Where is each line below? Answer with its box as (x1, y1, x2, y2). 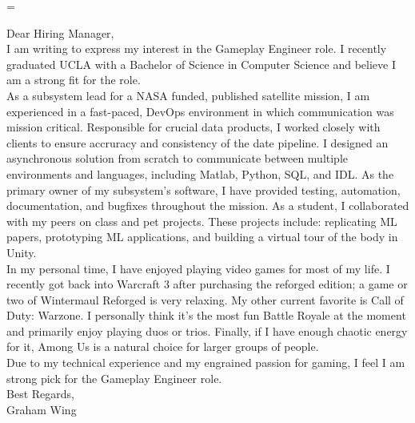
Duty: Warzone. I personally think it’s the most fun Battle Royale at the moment (6, 307, 406, 324)
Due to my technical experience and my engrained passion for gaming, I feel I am (6, 354, 405, 371)
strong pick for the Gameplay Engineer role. (6, 369, 222, 386)
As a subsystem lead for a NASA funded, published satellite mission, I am (6, 87, 370, 103)
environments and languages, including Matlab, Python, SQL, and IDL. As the (6, 165, 394, 182)
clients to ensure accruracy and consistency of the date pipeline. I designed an (6, 134, 389, 151)
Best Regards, (6, 385, 74, 402)
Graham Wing (6, 401, 77, 417)
